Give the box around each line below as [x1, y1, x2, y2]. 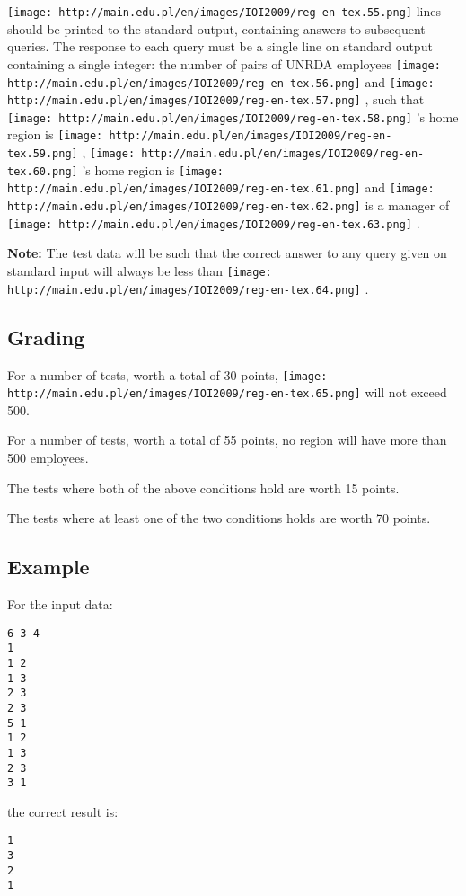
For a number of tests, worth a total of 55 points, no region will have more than [7, 430, 447, 449]
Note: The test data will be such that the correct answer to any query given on [7, 244, 447, 262]
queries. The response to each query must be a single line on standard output [7, 37, 433, 56]
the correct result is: [7, 802, 119, 821]
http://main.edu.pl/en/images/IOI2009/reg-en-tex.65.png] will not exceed [7, 383, 447, 402]
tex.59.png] [7, 147, 78, 161]
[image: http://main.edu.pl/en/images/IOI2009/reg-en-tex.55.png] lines [7, 2, 441, 20]
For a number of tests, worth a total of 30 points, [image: [7, 365, 328, 384]
